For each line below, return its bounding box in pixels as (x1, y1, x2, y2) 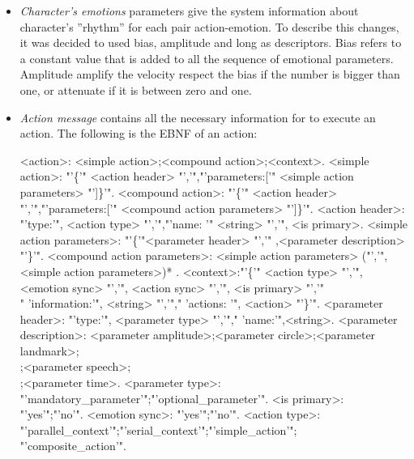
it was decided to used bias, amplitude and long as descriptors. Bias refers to (19, 34, 402, 51)
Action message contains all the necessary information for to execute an (19, 108, 376, 125)
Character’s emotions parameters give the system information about (19, 2, 359, 19)
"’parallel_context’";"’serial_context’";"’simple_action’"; (19, 421, 297, 438)
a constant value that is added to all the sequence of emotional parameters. (19, 49, 394, 66)
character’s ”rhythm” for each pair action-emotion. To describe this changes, (19, 18, 399, 35)
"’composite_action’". (19, 437, 126, 454)
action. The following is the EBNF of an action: (19, 125, 258, 142)
